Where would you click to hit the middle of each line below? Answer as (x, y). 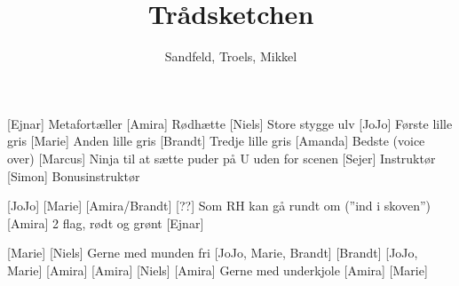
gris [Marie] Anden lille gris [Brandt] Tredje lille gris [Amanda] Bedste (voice (216, 141)
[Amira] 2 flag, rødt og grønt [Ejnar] (106, 222)
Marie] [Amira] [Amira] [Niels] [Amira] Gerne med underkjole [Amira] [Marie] (218, 270)
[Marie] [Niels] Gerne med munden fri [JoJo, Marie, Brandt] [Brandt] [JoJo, (213, 253)
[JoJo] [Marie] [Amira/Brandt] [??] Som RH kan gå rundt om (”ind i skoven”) (219, 206)
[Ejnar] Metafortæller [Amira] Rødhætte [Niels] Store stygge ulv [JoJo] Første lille (230, 123)
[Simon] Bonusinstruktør (74, 175)
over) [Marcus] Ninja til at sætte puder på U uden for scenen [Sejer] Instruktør (222, 158)
